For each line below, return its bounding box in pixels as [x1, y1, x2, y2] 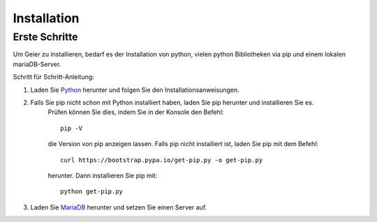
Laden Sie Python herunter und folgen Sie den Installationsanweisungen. [30, 86, 240, 94]
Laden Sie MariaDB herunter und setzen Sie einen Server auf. [30, 203, 207, 212]
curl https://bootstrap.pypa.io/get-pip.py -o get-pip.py [60, 156, 263, 164]
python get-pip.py [60, 188, 124, 196]
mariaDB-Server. [13, 60, 61, 68]
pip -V [60, 124, 83, 132]
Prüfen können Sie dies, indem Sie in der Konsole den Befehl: [47, 108, 224, 116]
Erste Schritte [13, 31, 78, 43]
